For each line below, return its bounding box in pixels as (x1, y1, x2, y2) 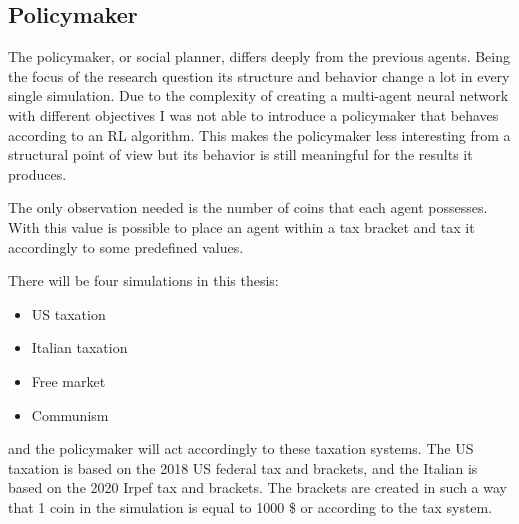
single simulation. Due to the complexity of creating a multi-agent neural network (8, 85, 509, 106)
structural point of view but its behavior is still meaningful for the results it (8, 144, 473, 165)
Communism (31, 404, 109, 425)
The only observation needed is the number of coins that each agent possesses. (8, 197, 488, 218)
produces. (8, 163, 67, 184)
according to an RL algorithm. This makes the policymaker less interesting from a (8, 124, 511, 145)
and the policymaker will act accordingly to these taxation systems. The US (8, 438, 474, 459)
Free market (31, 370, 106, 391)
